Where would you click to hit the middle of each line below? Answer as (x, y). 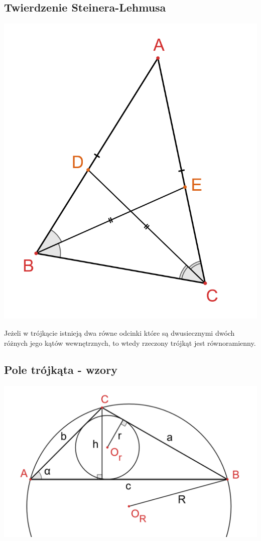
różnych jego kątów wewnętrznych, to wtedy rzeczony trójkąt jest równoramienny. (130, 343)
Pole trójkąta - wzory (61, 370)
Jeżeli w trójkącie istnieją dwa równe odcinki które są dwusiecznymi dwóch (119, 332)
